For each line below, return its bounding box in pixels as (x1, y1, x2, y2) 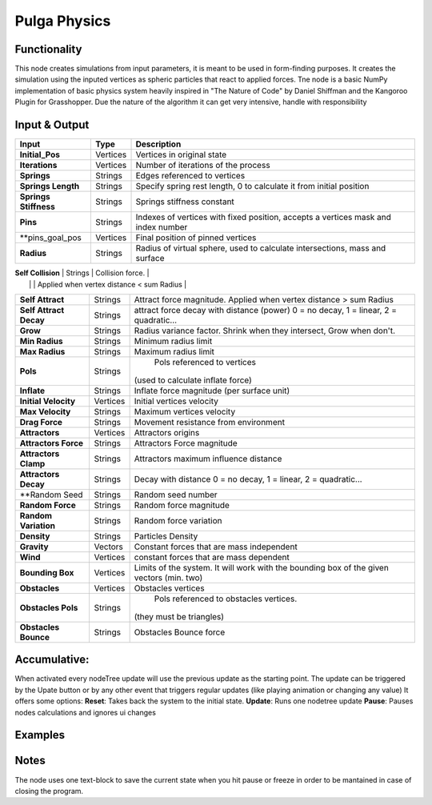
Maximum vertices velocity (134, 406, 236, 417)
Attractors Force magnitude (134, 437, 238, 448)
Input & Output (14, 118, 90, 132)
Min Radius (19, 335, 63, 346)
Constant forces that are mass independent (134, 541, 298, 552)
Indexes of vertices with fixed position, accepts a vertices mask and (135, 212, 392, 223)
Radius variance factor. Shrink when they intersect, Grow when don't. (134, 325, 396, 336)
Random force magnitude (134, 499, 230, 511)
